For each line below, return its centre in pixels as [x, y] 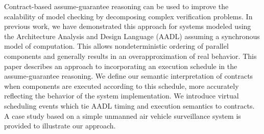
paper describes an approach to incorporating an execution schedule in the [121, 66]
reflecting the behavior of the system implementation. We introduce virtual [122, 96]
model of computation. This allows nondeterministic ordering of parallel [116, 46]
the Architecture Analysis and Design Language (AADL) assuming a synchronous [132, 36]
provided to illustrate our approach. [60, 126]
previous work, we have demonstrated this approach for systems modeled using [128, 26]
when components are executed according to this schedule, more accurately [122, 86]
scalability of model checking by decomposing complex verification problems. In [128, 16]
